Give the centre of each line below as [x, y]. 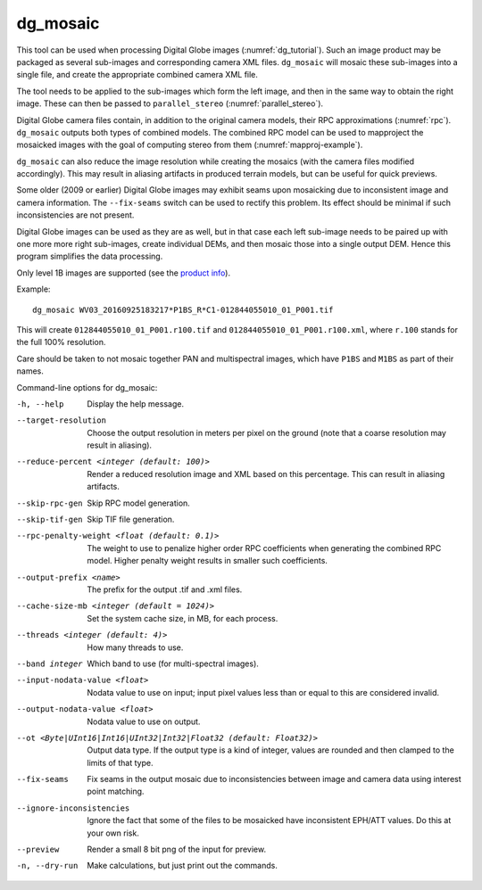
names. [30, 371]
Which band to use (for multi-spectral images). [173, 663]
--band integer [50, 663]
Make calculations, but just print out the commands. [183, 866]
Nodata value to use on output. [144, 721]
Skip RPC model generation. [139, 503]
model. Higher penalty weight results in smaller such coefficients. [207, 561]
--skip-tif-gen [50, 520]
